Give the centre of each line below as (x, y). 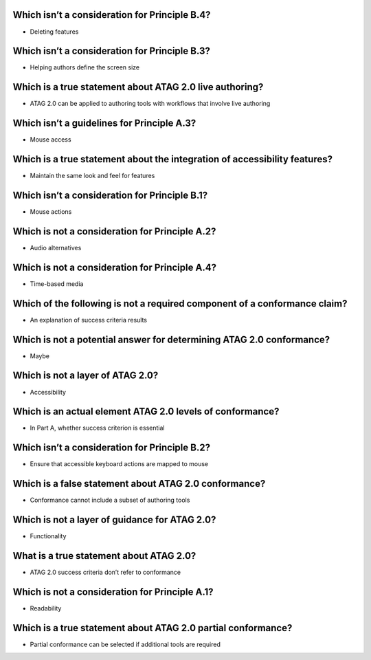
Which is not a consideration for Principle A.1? (113, 592)
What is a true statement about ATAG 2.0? (104, 556)
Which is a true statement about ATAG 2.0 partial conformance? (153, 628)
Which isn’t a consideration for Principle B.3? (112, 51)
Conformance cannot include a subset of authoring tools (110, 500)
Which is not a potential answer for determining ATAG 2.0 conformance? (171, 339)
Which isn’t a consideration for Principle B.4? (112, 15)
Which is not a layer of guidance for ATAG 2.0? (114, 520)
